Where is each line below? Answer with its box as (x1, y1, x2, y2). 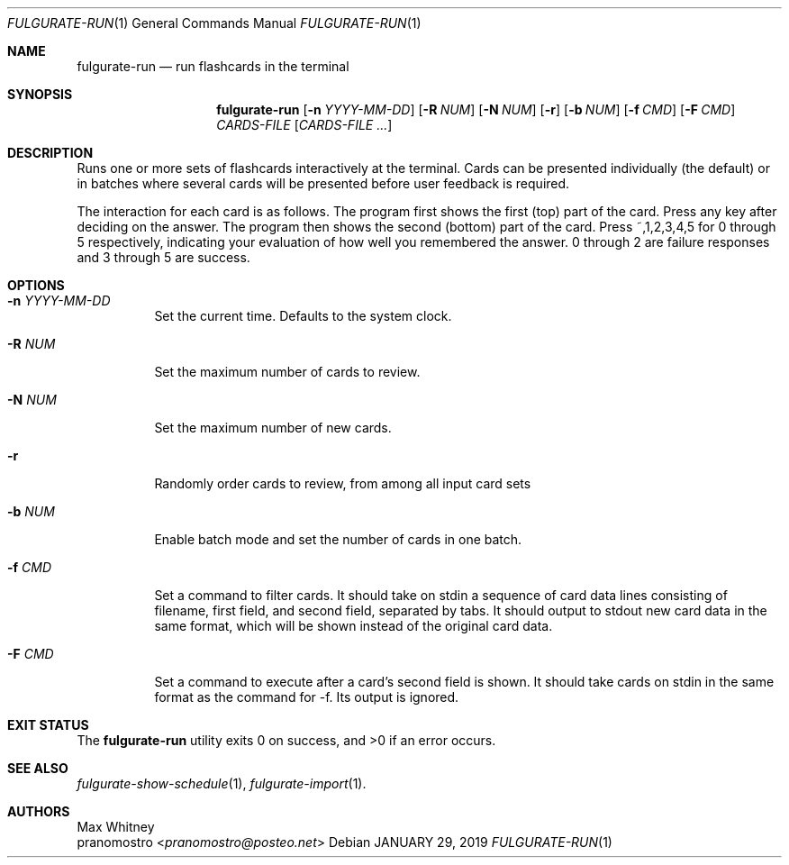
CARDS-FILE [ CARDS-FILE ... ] (216, 117, 393, 132)
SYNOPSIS (7, 86, 73, 102)
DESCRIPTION (7, 145, 94, 160)
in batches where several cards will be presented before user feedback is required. (77, 176, 570, 191)
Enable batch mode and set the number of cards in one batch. (154, 532, 522, 547)
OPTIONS (7, 278, 65, 293)
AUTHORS (7, 804, 70, 819)
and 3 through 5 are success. (77, 250, 250, 265)
